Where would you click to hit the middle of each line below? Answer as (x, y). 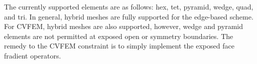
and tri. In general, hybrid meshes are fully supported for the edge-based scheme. (129, 16)
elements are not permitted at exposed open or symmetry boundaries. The (119, 36)
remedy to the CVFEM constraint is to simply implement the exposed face (119, 46)
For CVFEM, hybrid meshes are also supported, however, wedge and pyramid (123, 26)
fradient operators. (33, 55)
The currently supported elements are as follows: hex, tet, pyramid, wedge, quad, (129, 6)
